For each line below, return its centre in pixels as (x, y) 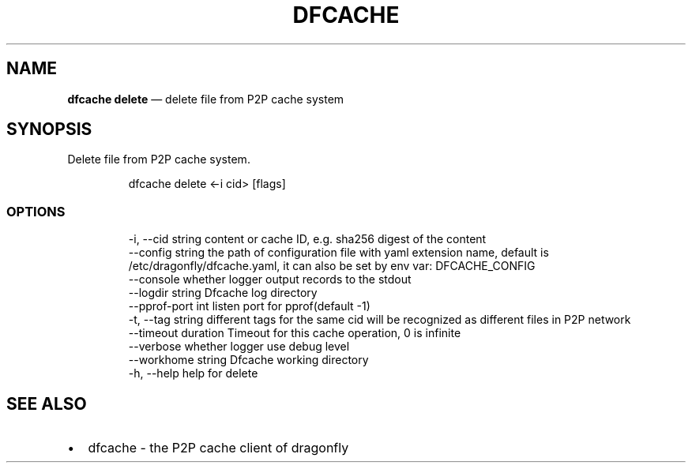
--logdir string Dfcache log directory (223, 293)
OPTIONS (36, 211)
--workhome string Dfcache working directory (248, 360)
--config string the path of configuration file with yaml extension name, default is (338, 253)
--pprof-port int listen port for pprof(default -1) (249, 306)
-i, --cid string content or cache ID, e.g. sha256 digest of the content (307, 239)
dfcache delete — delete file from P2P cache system (206, 99)
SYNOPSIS (49, 129)
